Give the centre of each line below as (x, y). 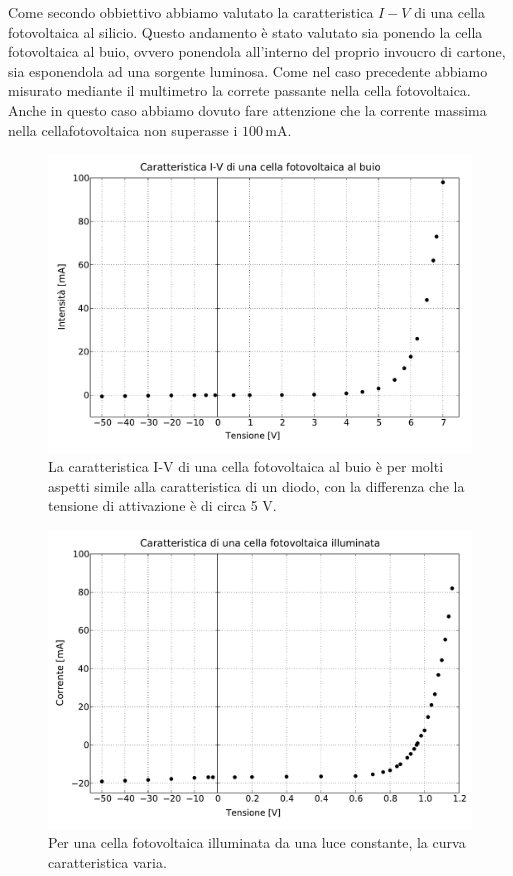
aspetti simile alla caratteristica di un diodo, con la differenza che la (256, 485)
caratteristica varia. (107, 861)
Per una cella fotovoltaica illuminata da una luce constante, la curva (257, 842)
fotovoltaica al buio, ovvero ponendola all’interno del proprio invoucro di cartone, (257, 51)
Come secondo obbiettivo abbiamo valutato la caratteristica (191, 12)
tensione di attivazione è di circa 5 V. (162, 505)
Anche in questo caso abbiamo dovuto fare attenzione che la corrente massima (247, 109)
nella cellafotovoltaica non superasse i (123, 129)
